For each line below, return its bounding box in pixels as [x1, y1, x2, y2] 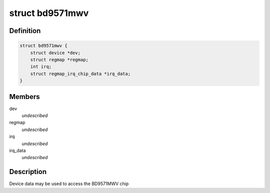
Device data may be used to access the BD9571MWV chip [9, 180, 129, 187]
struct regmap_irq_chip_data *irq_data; [30, 70, 131, 76]
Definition [9, 26, 41, 35]
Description [9, 167, 47, 176]
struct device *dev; [30, 50, 81, 55]
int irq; [30, 64, 52, 69]
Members [9, 92, 40, 101]
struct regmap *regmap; [30, 56, 88, 62]
